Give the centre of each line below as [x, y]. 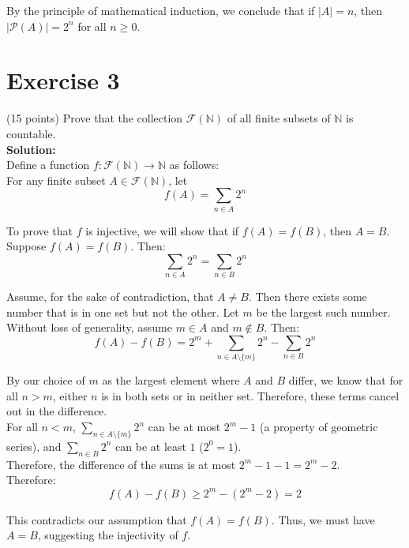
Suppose [26, 246]
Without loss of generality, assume [89, 327]
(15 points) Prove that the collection [95, 118]
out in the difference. [57, 411]
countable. [31, 133]
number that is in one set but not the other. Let [123, 312]
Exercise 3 [63, 80]
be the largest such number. [323, 312]
